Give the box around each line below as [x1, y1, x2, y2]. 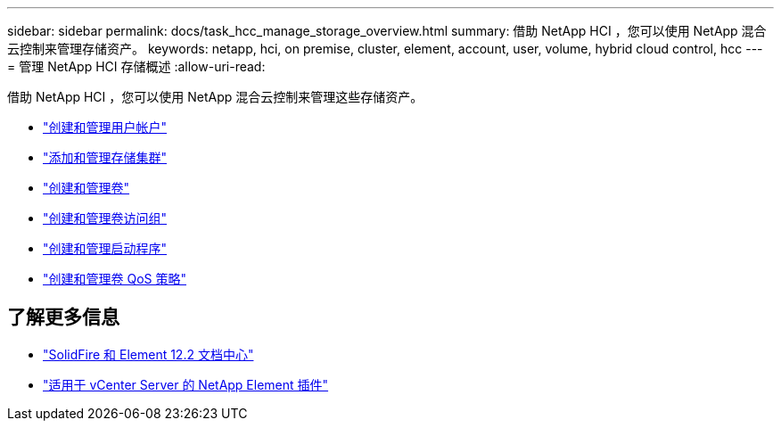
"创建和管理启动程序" [43, 241, 168, 256]
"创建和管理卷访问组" [43, 210, 168, 226]
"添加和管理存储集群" [43, 150, 168, 165]
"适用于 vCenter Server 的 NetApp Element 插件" [43, 376, 329, 392]
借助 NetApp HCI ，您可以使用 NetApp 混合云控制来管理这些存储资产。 [7, 89, 423, 104]
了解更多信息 [7, 306, 119, 329]
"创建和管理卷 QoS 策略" [43, 271, 186, 286]
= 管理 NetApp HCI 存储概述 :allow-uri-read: [7, 59, 266, 74]
